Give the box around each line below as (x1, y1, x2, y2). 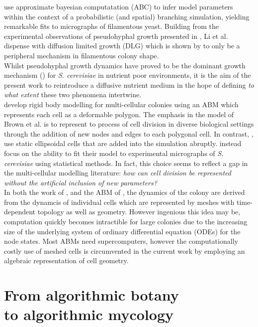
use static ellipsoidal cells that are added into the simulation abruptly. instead (4, 138, 242, 149)
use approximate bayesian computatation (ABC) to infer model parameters (4, 1, 233, 11)
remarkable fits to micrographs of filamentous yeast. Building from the (4, 21, 219, 31)
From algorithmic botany (4, 285, 179, 305)
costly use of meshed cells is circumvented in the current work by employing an (4, 245, 245, 256)
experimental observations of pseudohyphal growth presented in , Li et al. (4, 30, 228, 41)
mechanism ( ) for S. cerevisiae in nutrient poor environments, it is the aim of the (4, 70, 251, 80)
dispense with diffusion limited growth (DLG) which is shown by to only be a (4, 40, 240, 51)
